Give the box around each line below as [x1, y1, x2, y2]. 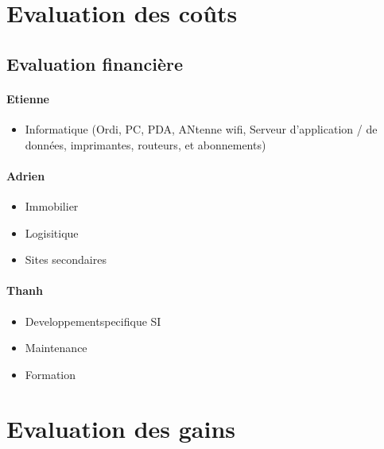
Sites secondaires [25, 251, 107, 268]
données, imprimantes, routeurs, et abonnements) [25, 136, 266, 153]
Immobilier [25, 197, 79, 214]
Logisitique [25, 224, 79, 241]
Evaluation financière [6, 51, 184, 75]
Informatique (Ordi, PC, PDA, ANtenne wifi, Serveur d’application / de [25, 120, 378, 137]
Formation [25, 366, 76, 382]
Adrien [6, 167, 45, 184]
